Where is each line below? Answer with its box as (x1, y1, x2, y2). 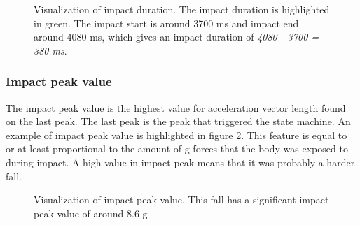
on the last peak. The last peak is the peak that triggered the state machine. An (6, 114, 351, 129)
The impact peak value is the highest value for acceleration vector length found (6, 100, 346, 115)
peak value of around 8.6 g (34, 205, 148, 220)
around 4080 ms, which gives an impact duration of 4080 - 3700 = (34, 29, 319, 44)
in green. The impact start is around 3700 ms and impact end (34, 15, 299, 30)
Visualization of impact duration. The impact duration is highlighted (34, 2, 330, 16)
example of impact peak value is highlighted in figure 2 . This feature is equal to (6, 127, 347, 142)
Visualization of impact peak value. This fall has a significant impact (34, 192, 329, 207)
